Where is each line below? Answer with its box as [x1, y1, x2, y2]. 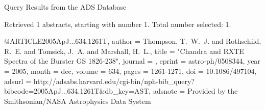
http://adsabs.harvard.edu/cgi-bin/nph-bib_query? [33, 75, 195, 86]
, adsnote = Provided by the [149, 86, 238, 96]
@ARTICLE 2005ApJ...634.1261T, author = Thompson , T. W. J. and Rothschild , [4, 36, 261, 46]
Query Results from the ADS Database [4, 2, 127, 12]
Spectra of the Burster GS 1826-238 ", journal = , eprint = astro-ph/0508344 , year [4, 56, 260, 66]
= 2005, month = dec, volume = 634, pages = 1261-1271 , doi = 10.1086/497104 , [4, 65, 257, 76]
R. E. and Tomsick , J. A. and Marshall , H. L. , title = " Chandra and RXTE [4, 45, 244, 56]
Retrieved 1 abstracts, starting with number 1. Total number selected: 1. [4, 18, 231, 29]
